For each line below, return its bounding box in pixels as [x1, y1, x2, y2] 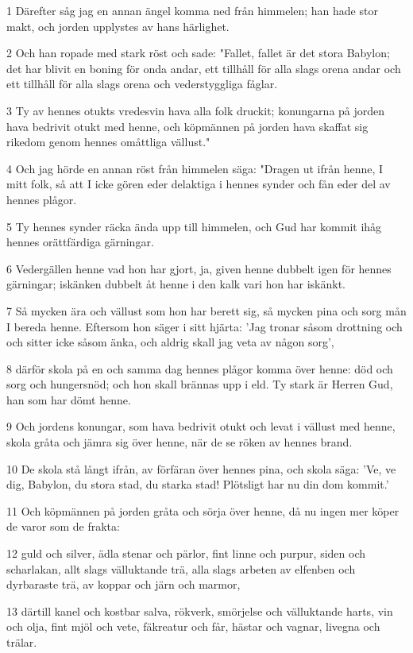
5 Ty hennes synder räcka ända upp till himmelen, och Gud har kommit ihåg [6, 218, 382, 234]
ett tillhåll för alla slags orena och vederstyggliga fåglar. [6, 75, 278, 92]
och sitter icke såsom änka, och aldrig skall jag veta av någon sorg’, [6, 334, 334, 350]
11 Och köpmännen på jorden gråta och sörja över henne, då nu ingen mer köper [6, 502, 399, 519]
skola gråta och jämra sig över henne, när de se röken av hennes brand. [6, 434, 353, 450]
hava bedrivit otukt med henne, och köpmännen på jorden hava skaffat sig [6, 118, 369, 134]
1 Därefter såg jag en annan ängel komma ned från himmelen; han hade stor [6, 2, 378, 18]
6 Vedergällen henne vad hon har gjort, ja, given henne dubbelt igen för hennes [6, 260, 392, 276]
